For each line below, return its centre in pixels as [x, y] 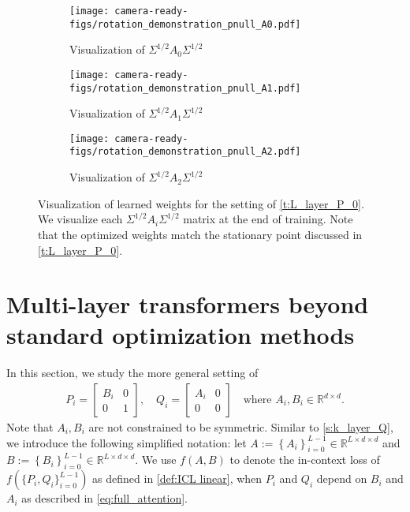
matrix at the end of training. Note [268, 219]
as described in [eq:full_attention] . [104, 498]
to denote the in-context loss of [305, 460]
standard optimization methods [181, 335]
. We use [156, 460]
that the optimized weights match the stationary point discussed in [200, 234]
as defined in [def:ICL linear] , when [177, 478]
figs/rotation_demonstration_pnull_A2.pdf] [185, 152]
